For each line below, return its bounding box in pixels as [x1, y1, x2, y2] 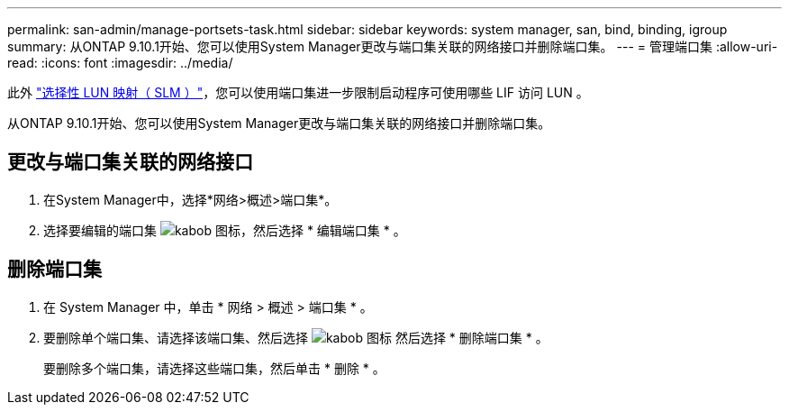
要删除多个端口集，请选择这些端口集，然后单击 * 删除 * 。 [43, 360, 385, 376]
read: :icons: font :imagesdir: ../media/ [7, 55, 233, 70]
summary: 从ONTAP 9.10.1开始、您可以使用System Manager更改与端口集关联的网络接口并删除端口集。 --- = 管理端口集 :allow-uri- [7, 39, 778, 54]
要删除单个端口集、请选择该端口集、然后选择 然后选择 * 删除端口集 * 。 [43, 329, 549, 345]
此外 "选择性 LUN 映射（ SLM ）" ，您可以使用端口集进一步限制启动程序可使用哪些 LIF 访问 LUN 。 [7, 85, 589, 100]
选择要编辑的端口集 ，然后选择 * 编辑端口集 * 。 [43, 222, 406, 238]
